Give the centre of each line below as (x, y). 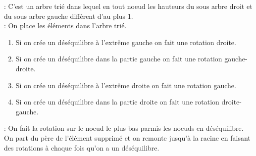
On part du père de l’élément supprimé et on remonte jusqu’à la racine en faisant (127, 137)
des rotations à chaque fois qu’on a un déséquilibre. (82, 147)
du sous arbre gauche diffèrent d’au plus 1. (69, 16)
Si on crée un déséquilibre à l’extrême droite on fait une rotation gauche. (126, 85)
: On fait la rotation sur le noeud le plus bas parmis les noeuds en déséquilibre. (124, 128)
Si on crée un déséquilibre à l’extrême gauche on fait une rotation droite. (126, 42)
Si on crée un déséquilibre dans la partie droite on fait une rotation (117, 102)
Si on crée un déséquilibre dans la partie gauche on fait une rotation (119, 59)
